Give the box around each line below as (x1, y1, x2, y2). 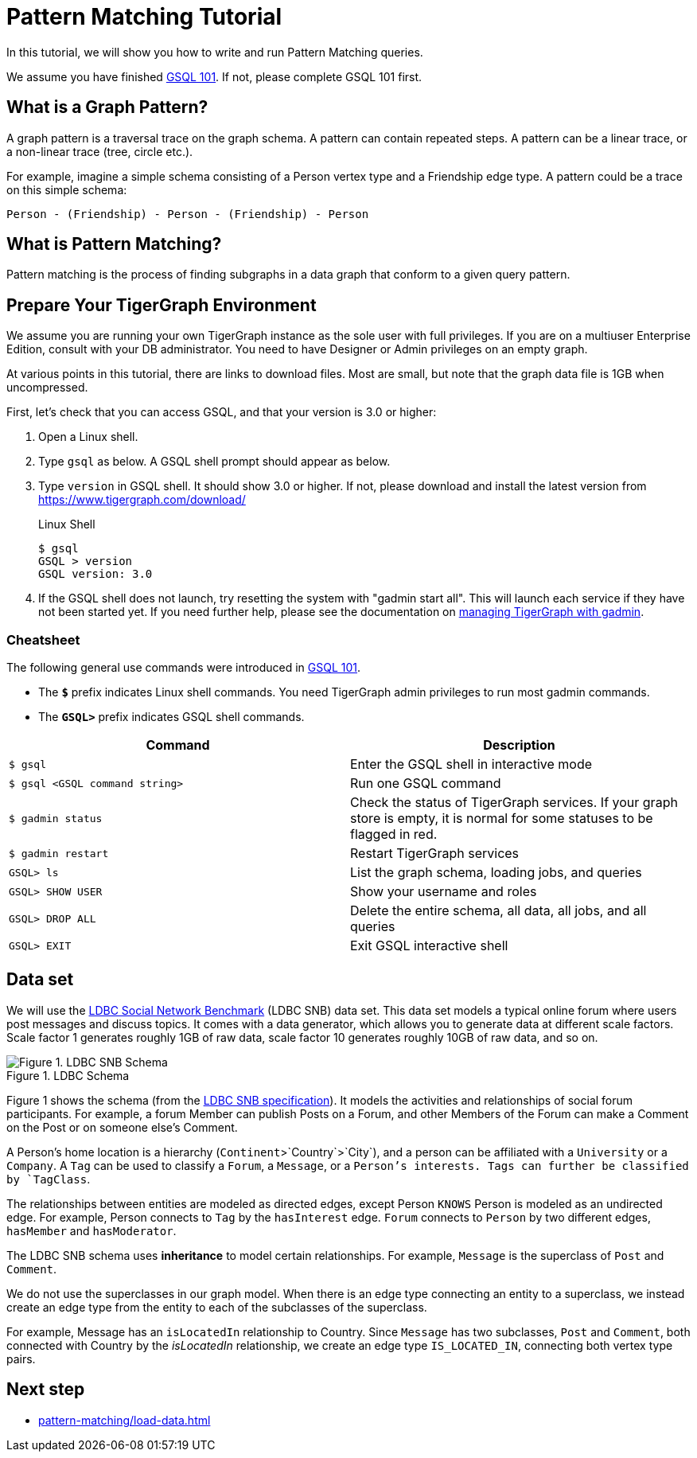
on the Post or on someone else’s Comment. (6, 1120, 238, 1134)
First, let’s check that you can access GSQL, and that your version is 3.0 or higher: (6, 405, 437, 419)
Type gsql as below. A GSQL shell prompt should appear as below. (38, 454, 391, 469)
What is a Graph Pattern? (6, 97, 208, 118)
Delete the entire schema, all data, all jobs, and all (350, 902, 647, 919)
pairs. (6, 1351, 36, 1366)
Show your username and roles (350, 883, 537, 900)
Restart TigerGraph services (350, 845, 520, 862)
